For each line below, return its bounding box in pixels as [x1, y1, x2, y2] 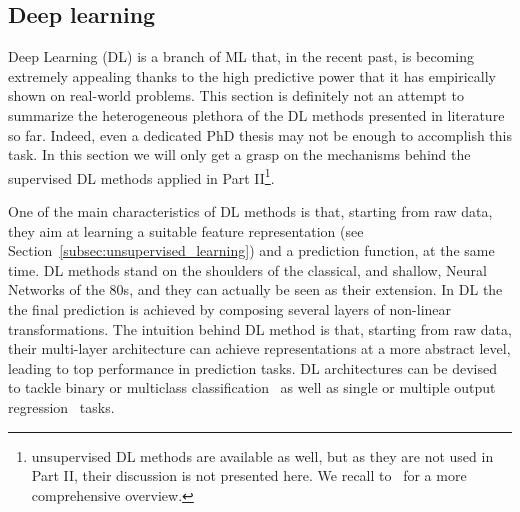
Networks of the [8, 279, 105, 300]
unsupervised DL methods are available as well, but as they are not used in [31, 445, 494, 466]
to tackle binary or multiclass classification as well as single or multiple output [8, 377, 496, 398]
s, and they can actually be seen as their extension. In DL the [123, 279, 503, 300]
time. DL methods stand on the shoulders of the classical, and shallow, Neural [8, 259, 487, 280]
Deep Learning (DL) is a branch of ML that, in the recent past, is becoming [8, 46, 475, 67]
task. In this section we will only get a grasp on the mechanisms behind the [8, 144, 471, 165]
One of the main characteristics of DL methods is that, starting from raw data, [8, 201, 493, 222]
